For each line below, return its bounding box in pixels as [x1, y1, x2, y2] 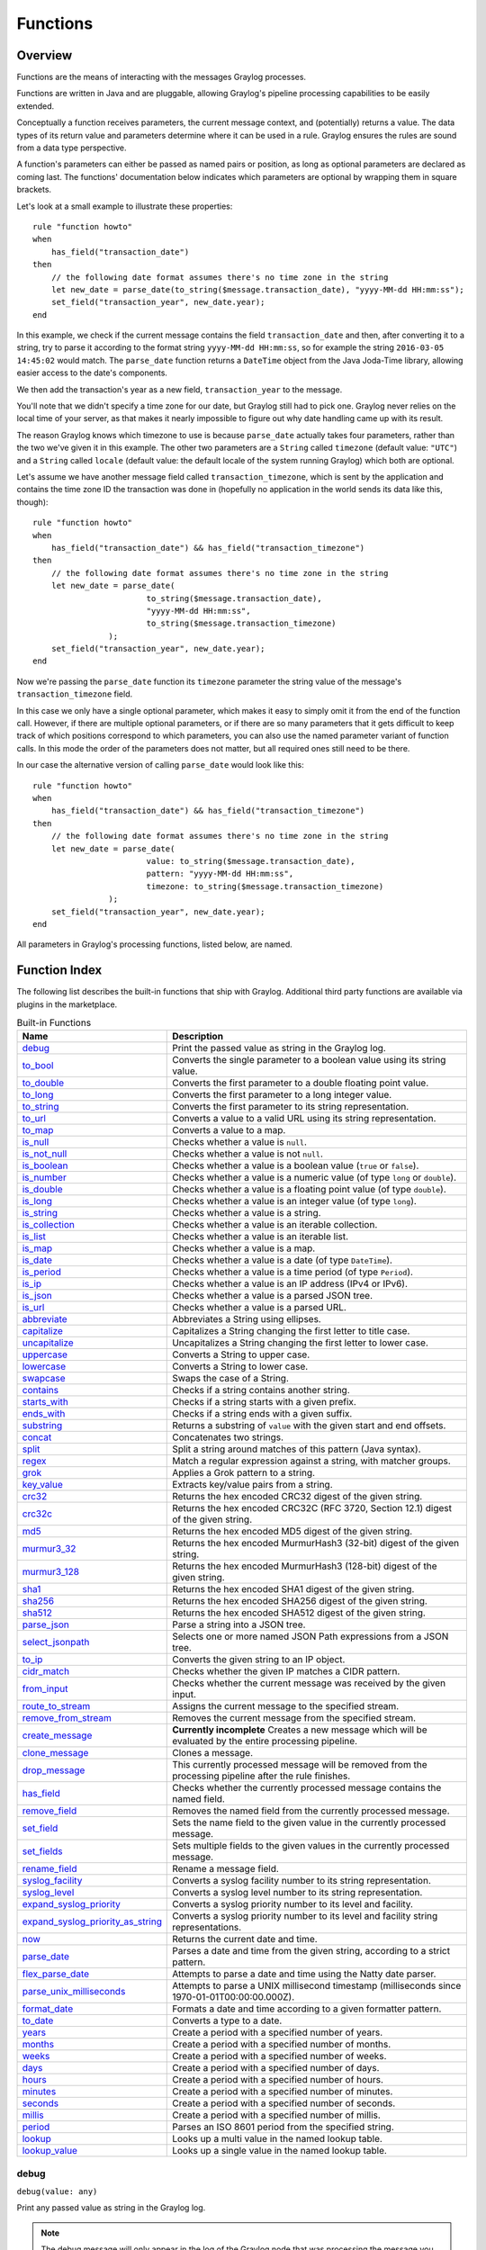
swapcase [22, 1372, 67, 1385]
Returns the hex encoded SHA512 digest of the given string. [172, 1606, 427, 1619]
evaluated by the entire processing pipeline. [172, 1735, 358, 1748]
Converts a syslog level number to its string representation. [172, 1886, 423, 1899]
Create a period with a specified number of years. [172, 2026, 383, 2038]
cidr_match [22, 1665, 70, 1678]
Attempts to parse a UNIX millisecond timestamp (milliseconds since [172, 1980, 462, 1993]
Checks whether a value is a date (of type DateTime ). [172, 1254, 393, 1266]
